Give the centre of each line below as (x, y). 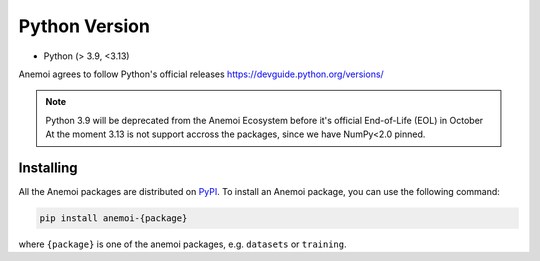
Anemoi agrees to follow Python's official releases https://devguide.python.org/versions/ (201, 74)
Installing (48, 167)
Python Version (84, 26)
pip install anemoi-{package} (113, 218)
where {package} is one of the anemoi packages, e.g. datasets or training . (182, 244)
